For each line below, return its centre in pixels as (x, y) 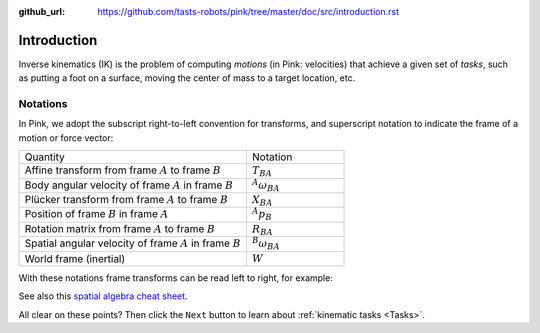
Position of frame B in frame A (96, 214)
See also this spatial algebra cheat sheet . (103, 296)
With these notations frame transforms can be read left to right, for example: (176, 277)
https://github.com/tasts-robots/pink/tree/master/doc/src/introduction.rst (248, 11)
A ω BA (265, 185)
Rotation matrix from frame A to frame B (120, 228)
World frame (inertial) (75, 258)
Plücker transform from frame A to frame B (126, 199)
